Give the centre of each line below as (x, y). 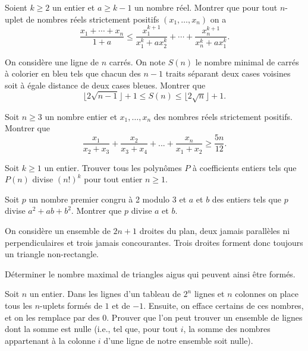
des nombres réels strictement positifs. (223, 116)
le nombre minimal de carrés (247, 61)
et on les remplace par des (52, 317)
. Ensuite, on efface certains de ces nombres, (224, 305)
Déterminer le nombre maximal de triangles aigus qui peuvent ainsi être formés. (150, 273)
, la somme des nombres (227, 329)
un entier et (74, 7)
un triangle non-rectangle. (52, 254)
